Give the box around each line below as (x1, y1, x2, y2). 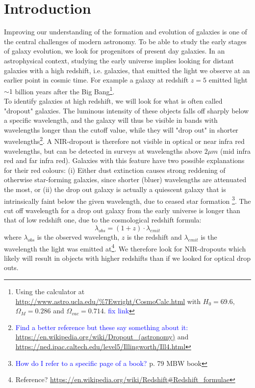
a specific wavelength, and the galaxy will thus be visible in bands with (4, 115, 218, 125)
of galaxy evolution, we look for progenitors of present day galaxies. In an (4, 46, 225, 56)
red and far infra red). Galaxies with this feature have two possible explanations (4, 155, 245, 166)
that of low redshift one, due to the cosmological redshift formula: (4, 215, 202, 225)
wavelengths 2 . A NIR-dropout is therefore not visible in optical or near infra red (4, 135, 245, 146)
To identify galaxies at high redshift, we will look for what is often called (4, 95, 223, 106)
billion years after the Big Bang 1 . (15, 84, 115, 96)
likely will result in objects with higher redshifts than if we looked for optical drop (4, 252, 251, 263)
